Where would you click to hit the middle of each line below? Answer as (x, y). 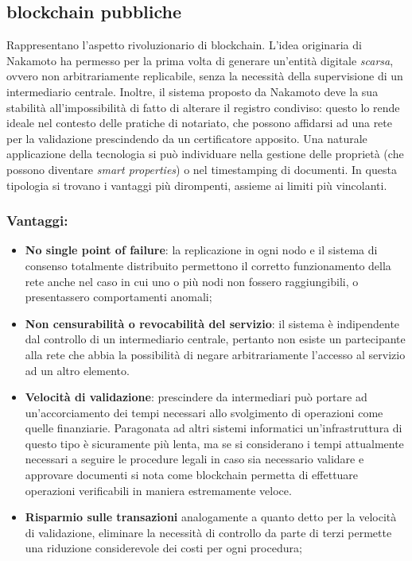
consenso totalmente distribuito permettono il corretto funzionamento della (208, 265)
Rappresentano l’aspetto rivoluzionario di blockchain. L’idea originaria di (184, 45)
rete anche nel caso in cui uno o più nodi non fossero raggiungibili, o (192, 281)
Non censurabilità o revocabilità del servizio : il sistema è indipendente (212, 323)
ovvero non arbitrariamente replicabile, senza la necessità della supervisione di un (205, 76)
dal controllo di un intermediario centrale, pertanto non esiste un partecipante (215, 339)
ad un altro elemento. (77, 370)
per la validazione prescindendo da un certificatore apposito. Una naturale (187, 138)
